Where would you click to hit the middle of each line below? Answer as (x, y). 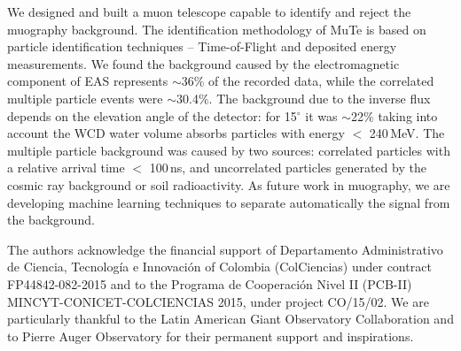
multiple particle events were (85, 98)
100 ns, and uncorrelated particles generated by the (288, 168)
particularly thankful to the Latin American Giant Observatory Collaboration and (230, 319)
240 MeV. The (407, 133)
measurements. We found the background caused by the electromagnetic (203, 63)
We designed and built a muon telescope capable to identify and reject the (209, 11)
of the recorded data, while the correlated (321, 81)
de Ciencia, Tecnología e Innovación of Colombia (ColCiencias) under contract (219, 267)
